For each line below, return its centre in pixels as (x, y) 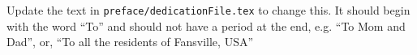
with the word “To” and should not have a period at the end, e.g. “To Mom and (206, 25)
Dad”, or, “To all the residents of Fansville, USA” (130, 42)
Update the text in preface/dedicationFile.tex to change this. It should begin (208, 10)
